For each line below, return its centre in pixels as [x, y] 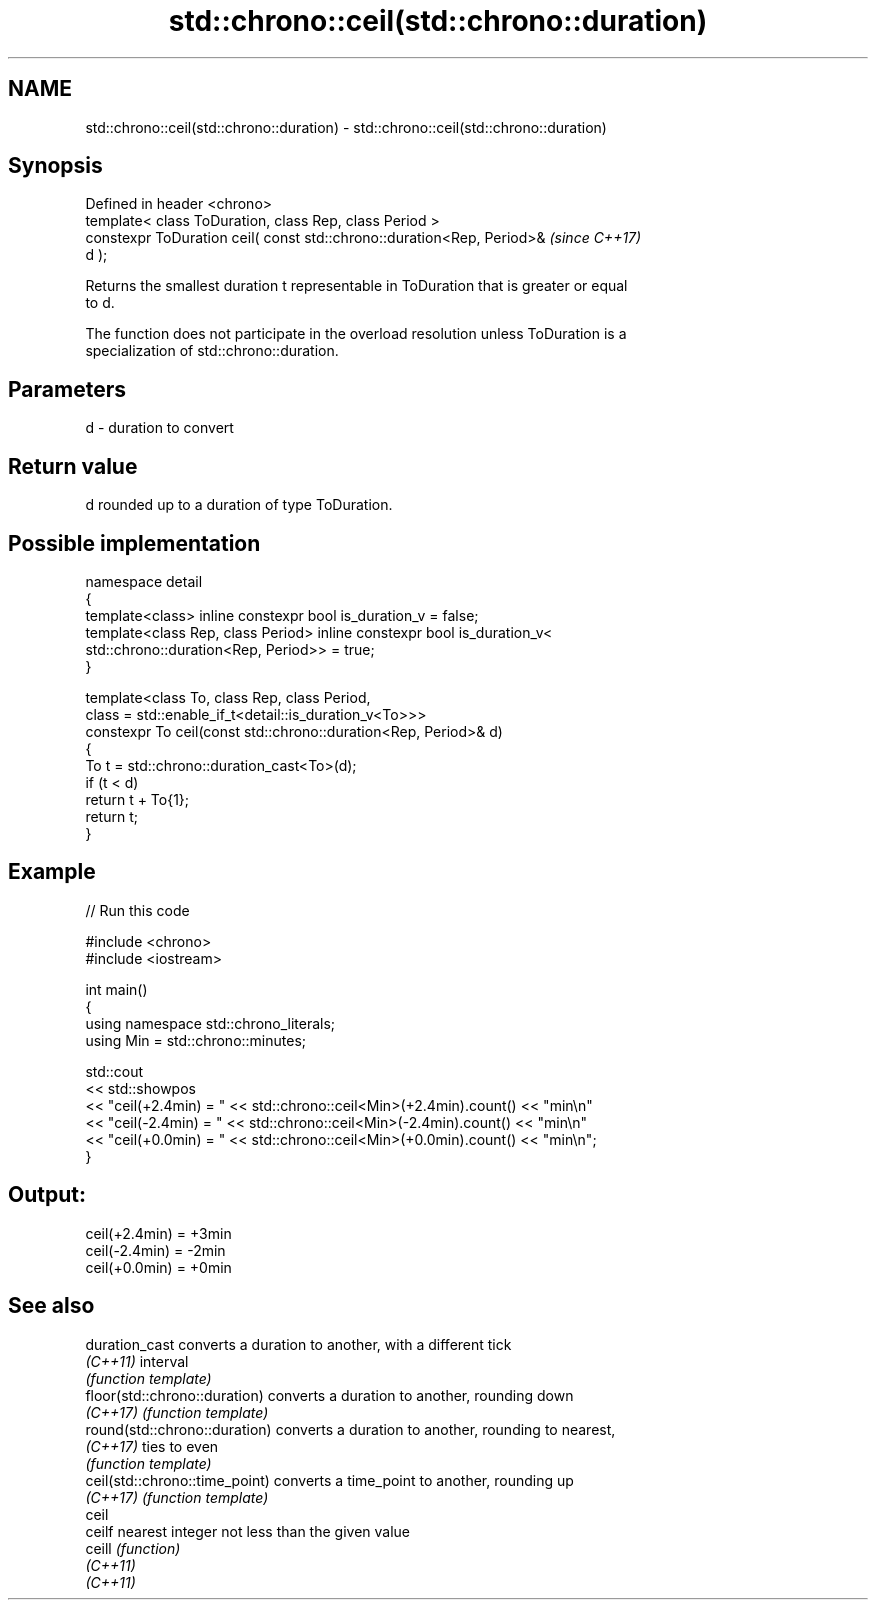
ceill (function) [133, 1548]
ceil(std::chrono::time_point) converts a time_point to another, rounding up [329, 1480]
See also [51, 1306]
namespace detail [144, 581]
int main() [116, 989]
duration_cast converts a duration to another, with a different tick [298, 1344]
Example [52, 872]
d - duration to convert [159, 428]
